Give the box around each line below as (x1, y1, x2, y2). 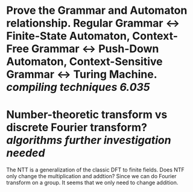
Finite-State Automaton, (6, 29, 130, 43)
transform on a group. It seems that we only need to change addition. (6, 179, 179, 187)
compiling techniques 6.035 (6, 81, 150, 94)
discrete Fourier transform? (6, 121, 148, 134)
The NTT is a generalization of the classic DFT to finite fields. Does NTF (6, 166, 185, 173)
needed (6, 146, 45, 160)
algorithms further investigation (6, 134, 171, 147)
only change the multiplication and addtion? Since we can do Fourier (6, 173, 177, 180)
